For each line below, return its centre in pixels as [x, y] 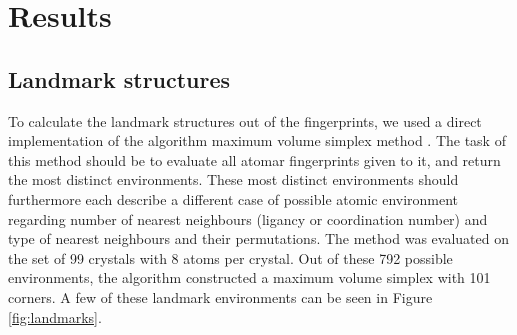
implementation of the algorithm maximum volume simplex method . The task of [257, 140]
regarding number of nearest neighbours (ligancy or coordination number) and [248, 218]
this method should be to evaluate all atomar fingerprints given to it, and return [254, 159]
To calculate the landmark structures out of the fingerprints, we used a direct [245, 120]
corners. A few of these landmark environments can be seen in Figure [220, 296]
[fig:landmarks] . [55, 316]
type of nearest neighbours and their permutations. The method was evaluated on [258, 238]
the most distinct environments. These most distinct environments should [233, 179]
